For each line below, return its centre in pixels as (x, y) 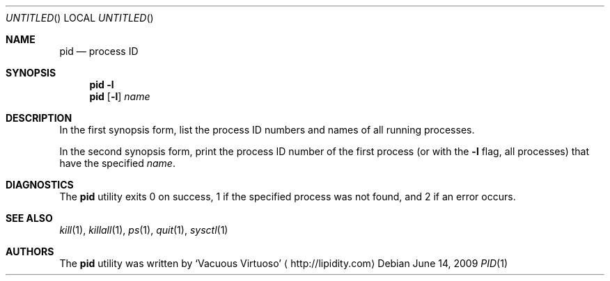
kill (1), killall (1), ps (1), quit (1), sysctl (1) (144, 230)
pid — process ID (99, 51)
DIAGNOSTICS (40, 185)
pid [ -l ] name (120, 96)
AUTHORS (30, 251)
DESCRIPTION (39, 118)
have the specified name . (117, 163)
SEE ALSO (29, 218)
